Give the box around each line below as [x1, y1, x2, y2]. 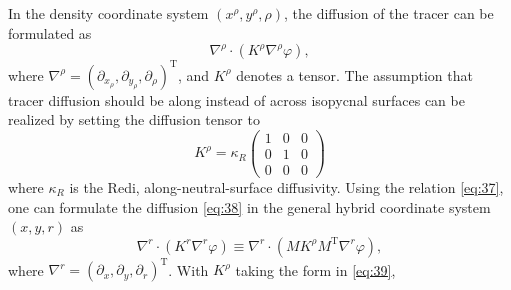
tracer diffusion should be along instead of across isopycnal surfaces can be [8, 89, 465, 110]
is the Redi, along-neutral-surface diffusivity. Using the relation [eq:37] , [69, 177, 504, 198]
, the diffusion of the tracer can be [284, 3, 494, 23]
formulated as [8, 22, 92, 43]
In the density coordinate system [8, 3, 209, 23]
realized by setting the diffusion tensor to [8, 109, 260, 130]
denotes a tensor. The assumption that [236, 64, 473, 85]
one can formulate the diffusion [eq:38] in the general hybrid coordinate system [8, 196, 491, 217]
